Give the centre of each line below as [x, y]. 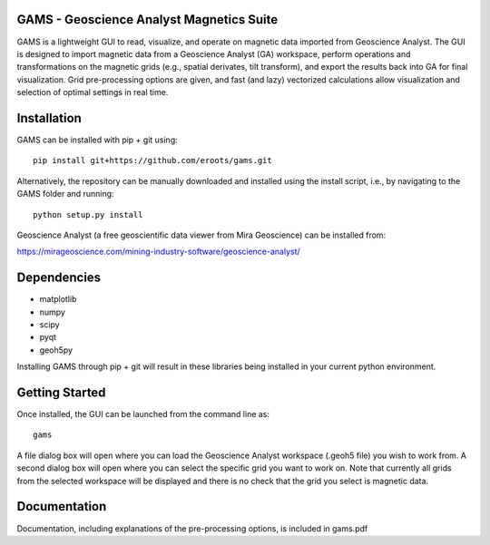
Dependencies [59, 278]
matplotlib [58, 299]
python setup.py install [88, 214]
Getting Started [61, 393]
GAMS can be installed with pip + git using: [98, 140]
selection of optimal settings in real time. [93, 92]
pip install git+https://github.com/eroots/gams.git [152, 161]
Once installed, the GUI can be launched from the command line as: [143, 414]
